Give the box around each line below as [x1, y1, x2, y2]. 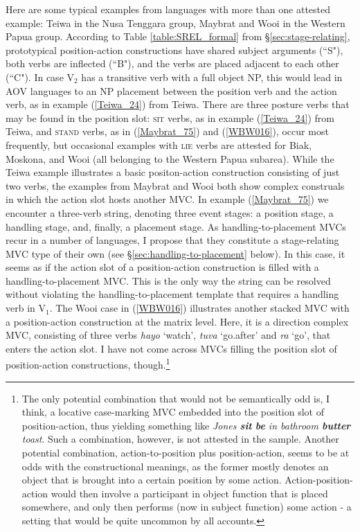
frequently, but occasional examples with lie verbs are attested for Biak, [6, 137, 312, 152]
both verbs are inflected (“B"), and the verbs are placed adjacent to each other [6, 56, 339, 71]
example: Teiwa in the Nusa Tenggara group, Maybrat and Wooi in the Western [6, 15, 345, 30]
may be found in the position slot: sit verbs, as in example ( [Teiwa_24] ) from [6, 110, 334, 125]
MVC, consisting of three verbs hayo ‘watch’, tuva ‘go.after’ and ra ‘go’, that [6, 328, 331, 342]
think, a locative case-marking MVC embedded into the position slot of [21, 405, 325, 419]
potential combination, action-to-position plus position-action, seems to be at [21, 445, 350, 460]
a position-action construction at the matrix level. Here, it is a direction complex [6, 314, 349, 328]
